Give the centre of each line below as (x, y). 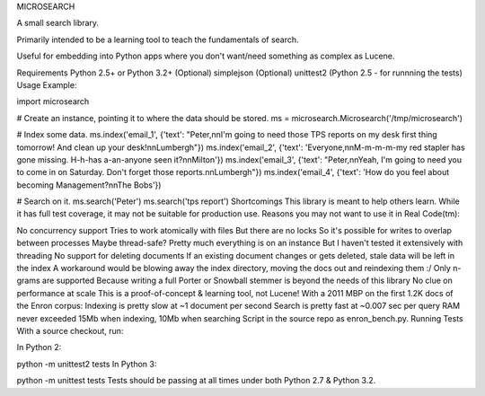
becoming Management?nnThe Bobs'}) (89, 185)
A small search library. (57, 23)
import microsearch (53, 101)
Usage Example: (47, 84)
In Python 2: (39, 348)
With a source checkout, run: (70, 330)
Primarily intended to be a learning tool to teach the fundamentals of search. (158, 40)
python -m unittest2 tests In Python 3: (87, 364)
